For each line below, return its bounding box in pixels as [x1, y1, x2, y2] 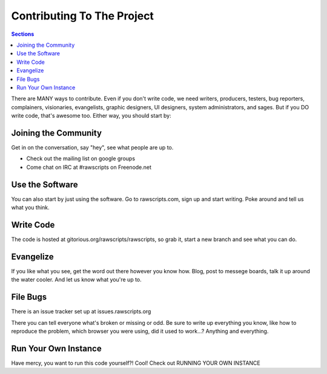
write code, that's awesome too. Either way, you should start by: [11, 112, 172, 120]
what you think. [11, 204, 50, 211]
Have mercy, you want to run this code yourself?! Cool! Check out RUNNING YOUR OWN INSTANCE [11, 359, 260, 367]
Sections [11, 30, 35, 38]
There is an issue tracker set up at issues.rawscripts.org [11, 308, 151, 315]
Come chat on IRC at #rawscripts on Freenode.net [26, 163, 151, 171]
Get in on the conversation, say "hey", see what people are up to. [11, 143, 174, 151]
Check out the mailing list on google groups [26, 155, 136, 162]
